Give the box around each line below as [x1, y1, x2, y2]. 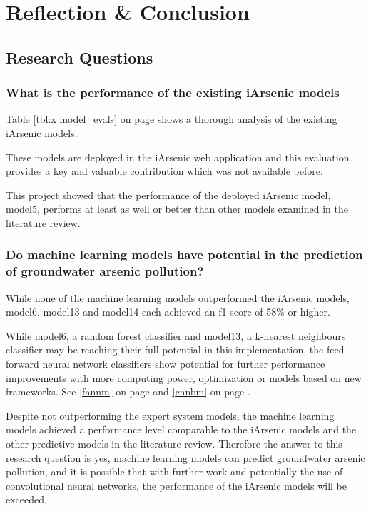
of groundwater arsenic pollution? [6, 262, 204, 280]
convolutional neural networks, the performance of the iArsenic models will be [6, 478, 347, 493]
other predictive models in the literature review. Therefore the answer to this [6, 436, 342, 451]
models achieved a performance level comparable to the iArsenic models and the [6, 422, 357, 437]
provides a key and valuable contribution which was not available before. [6, 163, 323, 178]
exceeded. [6, 492, 47, 507]
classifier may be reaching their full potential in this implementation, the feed [6, 342, 345, 357]
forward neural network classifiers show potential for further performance [6, 356, 325, 371]
